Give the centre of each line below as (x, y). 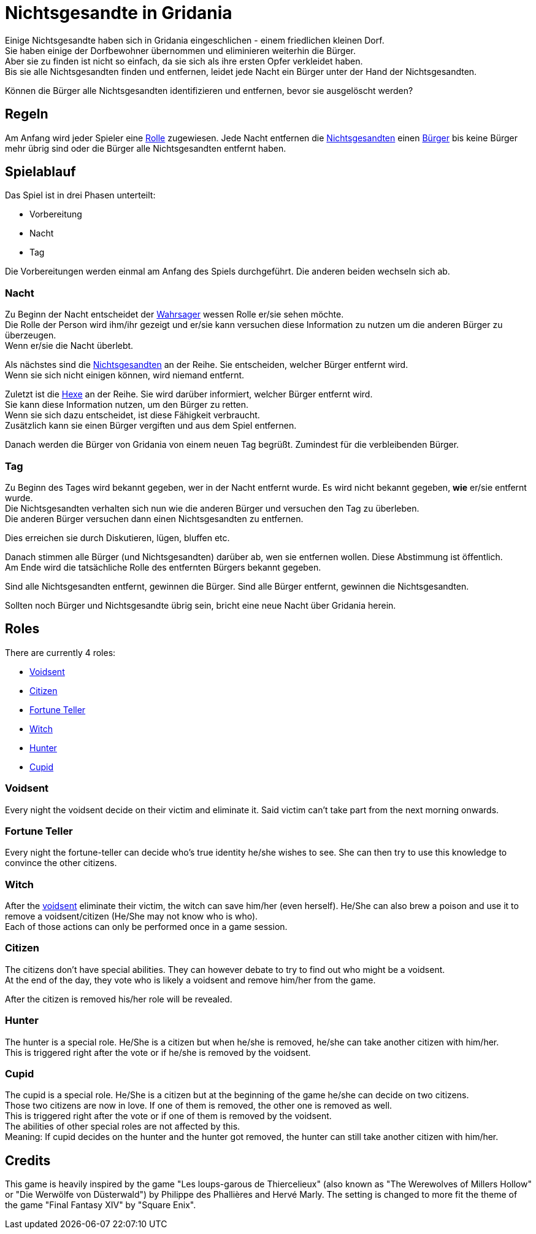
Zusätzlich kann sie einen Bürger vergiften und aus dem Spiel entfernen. (151, 426)
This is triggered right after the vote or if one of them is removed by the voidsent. (168, 1116)
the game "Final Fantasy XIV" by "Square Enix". (101, 1205)
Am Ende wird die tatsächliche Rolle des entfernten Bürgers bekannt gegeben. (163, 567)
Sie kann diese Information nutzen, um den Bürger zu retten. (127, 405)
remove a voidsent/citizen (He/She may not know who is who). (132, 916)
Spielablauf (40, 172)
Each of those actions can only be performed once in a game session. (146, 927)
